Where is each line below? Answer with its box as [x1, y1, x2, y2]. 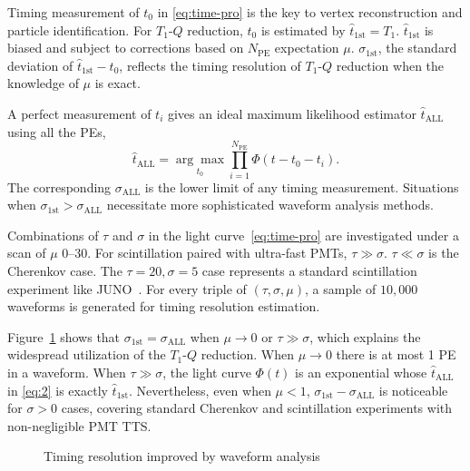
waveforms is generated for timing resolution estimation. [7, 297, 320, 316]
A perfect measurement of [7, 103, 152, 123]
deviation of [7, 55, 73, 74]
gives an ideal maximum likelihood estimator [167, 103, 416, 123]
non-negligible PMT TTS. [7, 416, 152, 435]
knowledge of [7, 74, 79, 93]
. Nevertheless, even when [129, 380, 271, 399]
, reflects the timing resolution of [119, 55, 301, 74]
